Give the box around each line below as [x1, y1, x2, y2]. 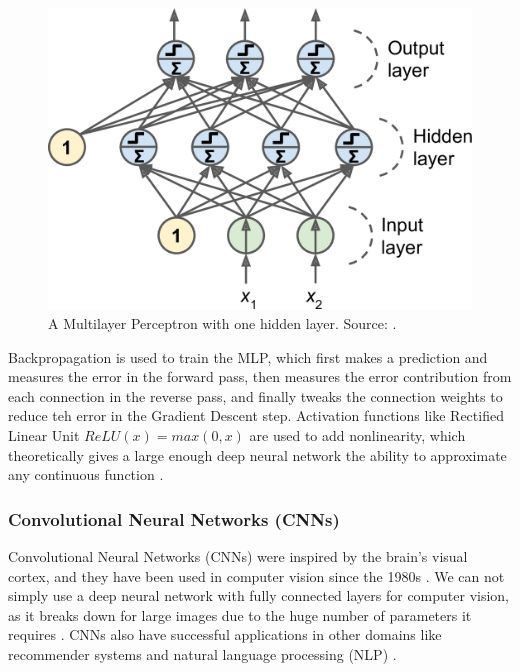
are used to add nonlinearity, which [249, 425, 466, 445]
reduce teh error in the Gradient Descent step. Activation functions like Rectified [8, 405, 504, 426]
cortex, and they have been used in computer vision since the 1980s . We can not [8, 565, 505, 586]
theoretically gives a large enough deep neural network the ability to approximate [8, 444, 507, 465]
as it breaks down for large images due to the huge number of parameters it [8, 604, 472, 625]
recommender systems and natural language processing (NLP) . [8, 643, 397, 664]
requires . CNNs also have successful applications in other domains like [8, 624, 442, 645]
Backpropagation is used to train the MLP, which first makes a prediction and [8, 346, 488, 367]
